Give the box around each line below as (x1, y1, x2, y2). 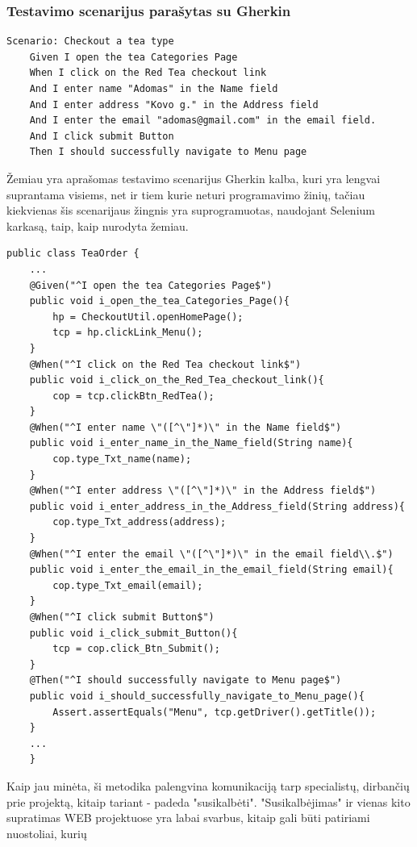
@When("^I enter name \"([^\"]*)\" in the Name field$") (29, 421, 342, 433)
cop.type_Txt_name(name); (52, 453, 192, 465)
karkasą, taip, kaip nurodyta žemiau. (6, 217, 189, 234)
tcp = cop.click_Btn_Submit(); (52, 643, 220, 655)
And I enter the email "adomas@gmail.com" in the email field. (29, 115, 377, 127)
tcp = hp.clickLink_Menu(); (52, 327, 203, 339)
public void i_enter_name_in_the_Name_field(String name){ (29, 437, 353, 449)
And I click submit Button (29, 130, 174, 142)
